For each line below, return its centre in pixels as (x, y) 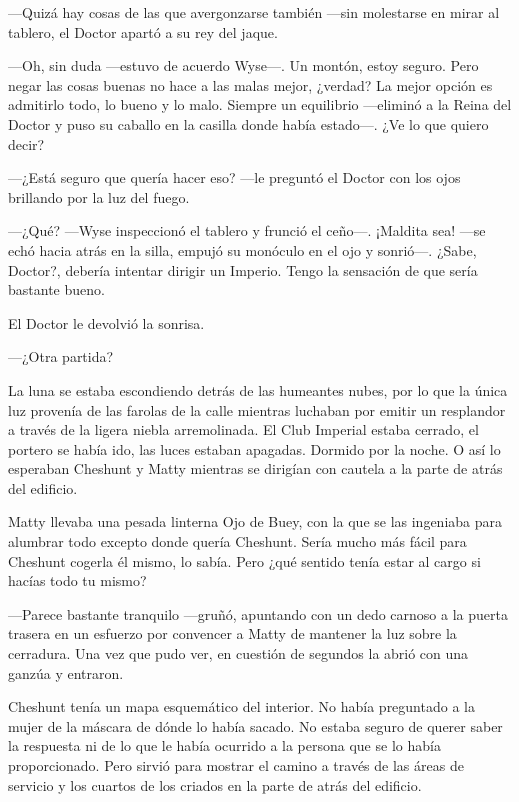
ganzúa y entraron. (66, 672)
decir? (26, 143)
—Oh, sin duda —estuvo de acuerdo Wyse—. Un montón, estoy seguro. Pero (243, 65)
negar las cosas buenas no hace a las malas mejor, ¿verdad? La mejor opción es (250, 84)
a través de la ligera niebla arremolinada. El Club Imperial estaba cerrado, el (243, 429)
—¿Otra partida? (61, 356)
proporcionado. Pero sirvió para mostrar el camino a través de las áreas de (236, 765)
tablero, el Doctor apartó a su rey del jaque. (143, 31)
